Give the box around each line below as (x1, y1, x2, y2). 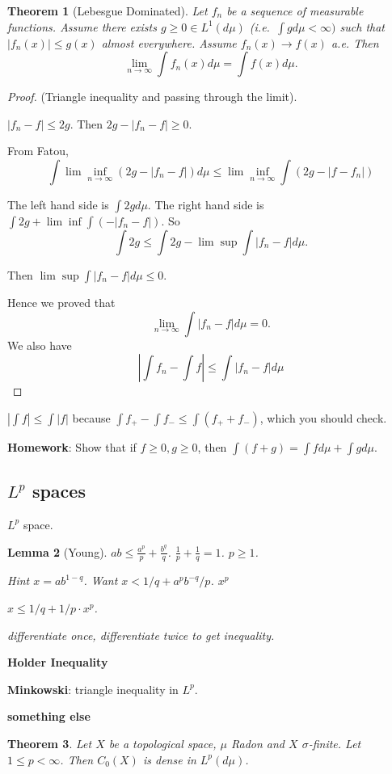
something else (7, 708, 91, 725)
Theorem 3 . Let (7, 734, 92, 751)
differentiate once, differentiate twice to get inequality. (7, 626, 275, 643)
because (72, 409, 111, 426)
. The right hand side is (147, 196, 264, 212)
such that (339, 18, 386, 35)
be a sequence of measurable (226, 2, 364, 19)
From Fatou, (7, 142, 69, 159)
